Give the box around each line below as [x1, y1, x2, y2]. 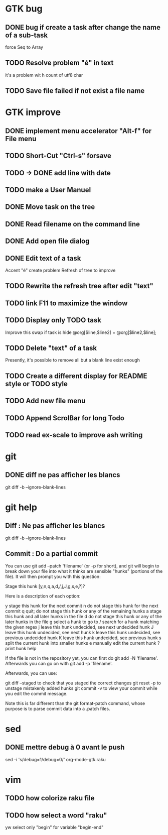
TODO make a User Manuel [5, 185, 91, 194]
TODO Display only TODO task [5, 316, 102, 324]
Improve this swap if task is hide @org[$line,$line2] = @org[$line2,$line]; [5, 329, 156, 335]
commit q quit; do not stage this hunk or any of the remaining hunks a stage [5, 608, 162, 614]
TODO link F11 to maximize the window [5, 299, 128, 307]
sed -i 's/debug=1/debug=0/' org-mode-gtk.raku [5, 756, 106, 762]
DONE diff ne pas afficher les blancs [5, 470, 120, 480]
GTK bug [5, 3, 43, 15]
